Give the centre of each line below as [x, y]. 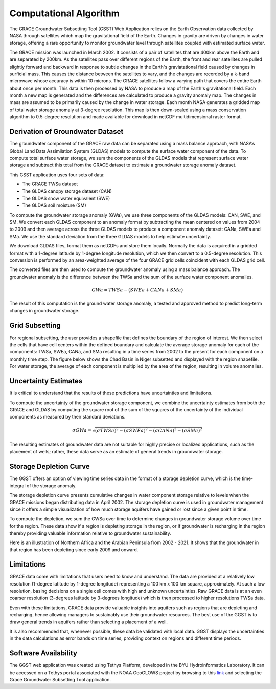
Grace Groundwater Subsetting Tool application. [60, 680]
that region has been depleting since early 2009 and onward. [74, 550]
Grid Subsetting [35, 325]
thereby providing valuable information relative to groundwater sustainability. [90, 533]
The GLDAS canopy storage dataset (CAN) [67, 191]
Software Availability [43, 653]
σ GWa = [82, 431]
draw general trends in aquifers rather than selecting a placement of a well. [89, 622]
